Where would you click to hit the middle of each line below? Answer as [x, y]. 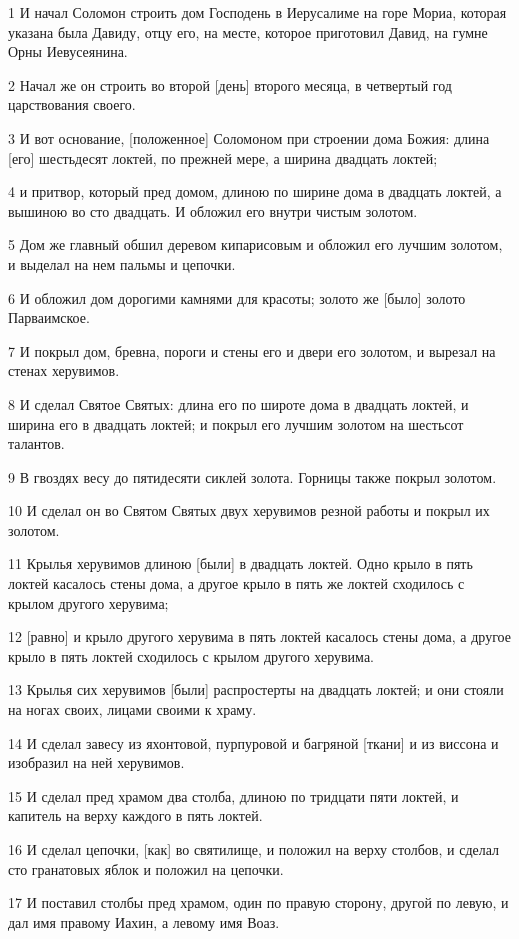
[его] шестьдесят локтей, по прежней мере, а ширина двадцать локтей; [223, 157]
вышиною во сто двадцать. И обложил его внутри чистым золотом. [213, 210]
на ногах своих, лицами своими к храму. [132, 709]
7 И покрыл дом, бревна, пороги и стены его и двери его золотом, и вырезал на [252, 350]
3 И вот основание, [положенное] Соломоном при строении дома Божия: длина [249, 137]
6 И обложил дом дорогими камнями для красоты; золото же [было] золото [237, 297]
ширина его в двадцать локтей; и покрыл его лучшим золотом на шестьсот [236, 423]
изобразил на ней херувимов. [96, 762]
